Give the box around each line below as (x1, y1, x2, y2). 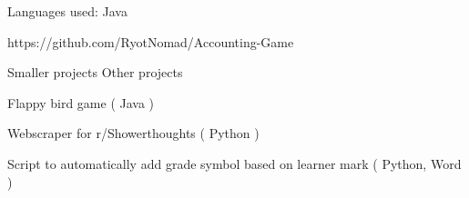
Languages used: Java (7, 2, 127, 20)
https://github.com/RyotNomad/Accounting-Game (7, 32, 294, 51)
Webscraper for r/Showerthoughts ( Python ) (7, 124, 260, 143)
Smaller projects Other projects (7, 63, 183, 82)
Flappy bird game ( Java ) (7, 93, 155, 112)
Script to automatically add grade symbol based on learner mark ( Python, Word (7, 153, 462, 173)
